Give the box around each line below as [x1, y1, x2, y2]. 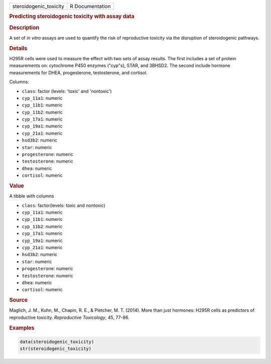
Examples [9, 324, 35, 331]
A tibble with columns [9, 193, 54, 199]
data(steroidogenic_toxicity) [20, 339, 94, 345]
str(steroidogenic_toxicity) [20, 346, 92, 351]
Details [9, 45, 28, 52]
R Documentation [70, 3, 111, 10]
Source [9, 297, 28, 304]
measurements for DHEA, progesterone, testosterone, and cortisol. [9, 69, 148, 75]
